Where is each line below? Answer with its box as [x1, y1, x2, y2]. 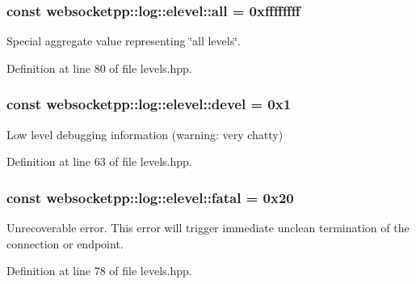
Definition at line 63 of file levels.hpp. [6, 153, 192, 170]
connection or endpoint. [6, 235, 124, 252]
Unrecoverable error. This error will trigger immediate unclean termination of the [6, 219, 410, 236]
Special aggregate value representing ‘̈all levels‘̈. [6, 32, 241, 49]
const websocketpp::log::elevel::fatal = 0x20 [6, 187, 294, 207]
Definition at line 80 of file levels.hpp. [6, 59, 192, 76]
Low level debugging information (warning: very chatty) [6, 125, 284, 142]
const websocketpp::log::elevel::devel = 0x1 [6, 94, 292, 114]
